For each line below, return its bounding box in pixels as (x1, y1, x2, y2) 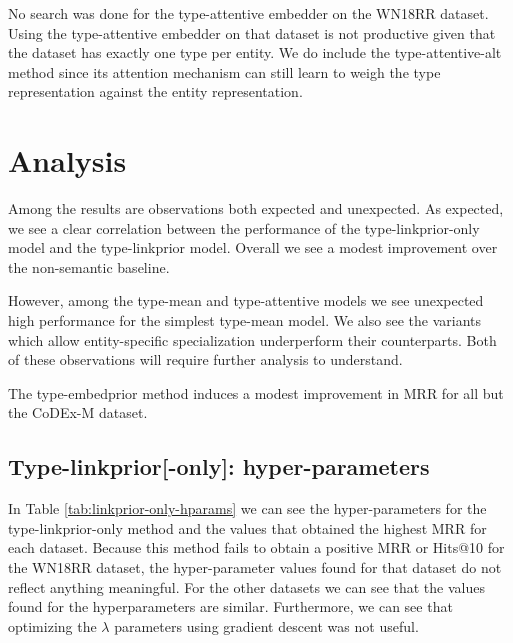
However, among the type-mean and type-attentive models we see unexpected (8, 290, 484, 311)
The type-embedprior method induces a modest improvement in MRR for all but (8, 382, 504, 403)
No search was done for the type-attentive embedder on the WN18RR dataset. (8, 3, 489, 23)
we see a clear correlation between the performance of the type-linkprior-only (8, 217, 480, 238)
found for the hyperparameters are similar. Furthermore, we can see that (8, 596, 453, 617)
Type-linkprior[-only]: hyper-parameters (8, 451, 430, 482)
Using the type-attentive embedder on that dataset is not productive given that (8, 22, 496, 43)
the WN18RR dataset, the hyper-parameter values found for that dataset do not (8, 557, 502, 578)
